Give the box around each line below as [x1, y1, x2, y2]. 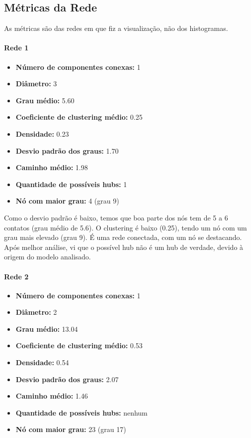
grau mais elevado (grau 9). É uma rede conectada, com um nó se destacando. [4, 232, 242, 242]
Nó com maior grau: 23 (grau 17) [15, 424, 126, 435]
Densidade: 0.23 [15, 128, 69, 139]
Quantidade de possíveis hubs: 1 [15, 179, 127, 189]
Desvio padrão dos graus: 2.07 [15, 374, 119, 384]
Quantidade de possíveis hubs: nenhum [15, 407, 148, 418]
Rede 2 [4, 271, 29, 281]
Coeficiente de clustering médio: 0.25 [15, 112, 143, 122]
